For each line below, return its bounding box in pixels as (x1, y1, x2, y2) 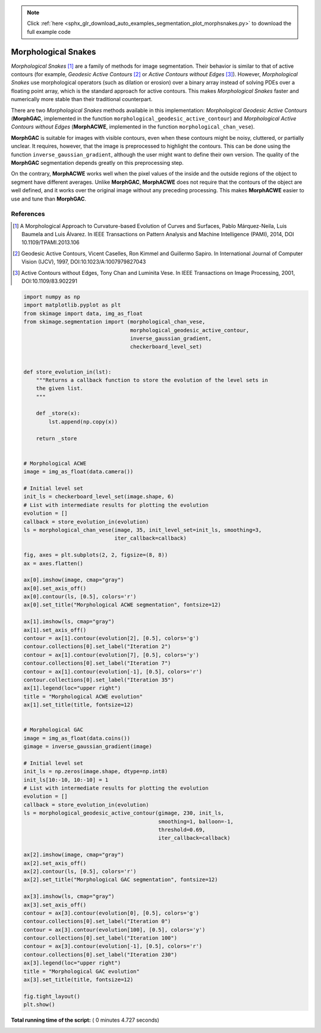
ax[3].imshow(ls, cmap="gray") (23, 893, 115, 900)
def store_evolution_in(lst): (23, 368, 112, 375)
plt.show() (23, 1001, 55, 1008)
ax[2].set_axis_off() (23, 860, 87, 866)
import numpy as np (23, 293, 80, 300)
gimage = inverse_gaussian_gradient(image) (23, 743, 153, 750)
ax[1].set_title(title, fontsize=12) (23, 702, 134, 708)
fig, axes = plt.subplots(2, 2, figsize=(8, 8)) (23, 552, 168, 559)
